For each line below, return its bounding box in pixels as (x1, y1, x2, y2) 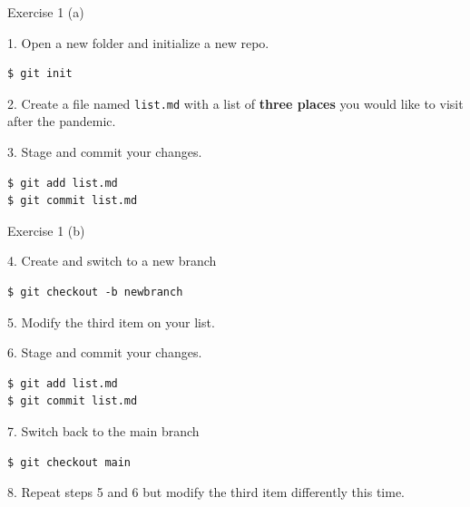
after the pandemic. (7, 112, 116, 131)
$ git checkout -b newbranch (7, 286, 183, 298)
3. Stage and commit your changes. (7, 142, 202, 161)
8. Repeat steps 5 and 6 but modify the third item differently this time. (7, 483, 406, 502)
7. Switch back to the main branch (7, 421, 200, 440)
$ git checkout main (7, 455, 132, 469)
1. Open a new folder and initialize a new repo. (7, 33, 269, 52)
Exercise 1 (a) (7, 3, 84, 21)
